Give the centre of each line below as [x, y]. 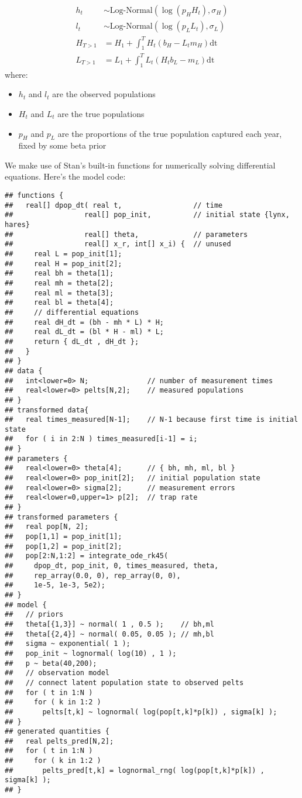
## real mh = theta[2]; [59, 283]
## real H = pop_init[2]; [64, 264]
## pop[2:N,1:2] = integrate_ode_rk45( [87, 556]
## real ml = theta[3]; [59, 293]
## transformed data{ [47, 410]
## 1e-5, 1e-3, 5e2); [55, 585]
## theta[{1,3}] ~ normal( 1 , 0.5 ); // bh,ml [109, 624]
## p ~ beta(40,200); [51, 663]
